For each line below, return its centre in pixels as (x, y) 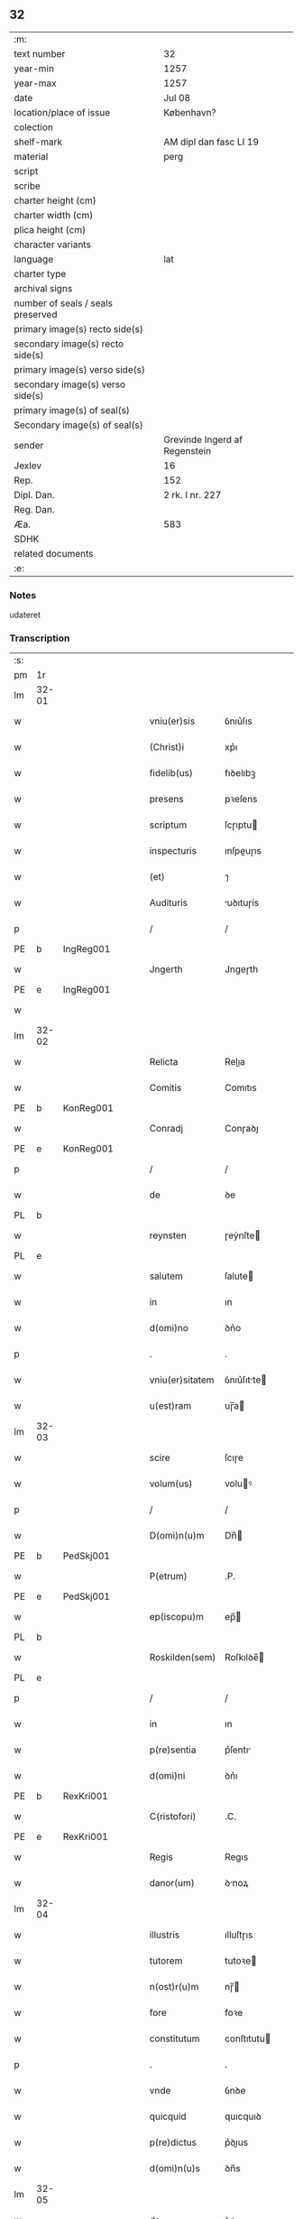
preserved (36, 314)
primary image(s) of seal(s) (72, 410)
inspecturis (173, 851)
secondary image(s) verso (70, 384)
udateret (25, 615)
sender (29, 445)
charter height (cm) (55, 200)
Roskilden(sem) (183, 1658)
